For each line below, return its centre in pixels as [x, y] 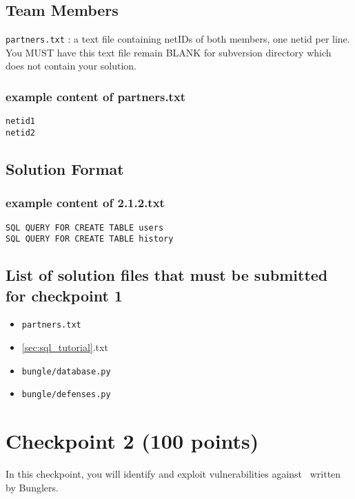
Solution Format [65, 168]
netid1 [20, 121]
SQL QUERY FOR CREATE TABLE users [85, 227]
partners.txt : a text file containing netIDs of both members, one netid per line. [178, 39]
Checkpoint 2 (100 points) [132, 441]
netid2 [20, 132]
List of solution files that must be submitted [167, 275]
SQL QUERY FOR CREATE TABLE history [90, 239]
